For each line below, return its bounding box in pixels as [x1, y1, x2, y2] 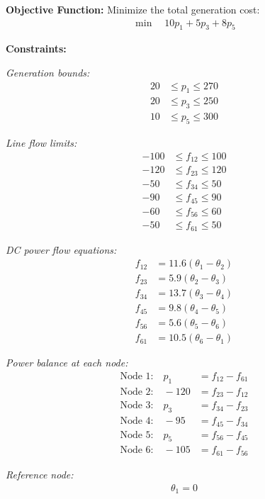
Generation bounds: [6, 65, 90, 80]
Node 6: [120, 445, 154, 456]
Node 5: [120, 430, 154, 440]
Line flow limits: [6, 135, 77, 150]
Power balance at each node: [6, 355, 128, 370]
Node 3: [120, 400, 154, 411]
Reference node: [6, 466, 74, 481]
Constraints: [6, 41, 67, 56]
